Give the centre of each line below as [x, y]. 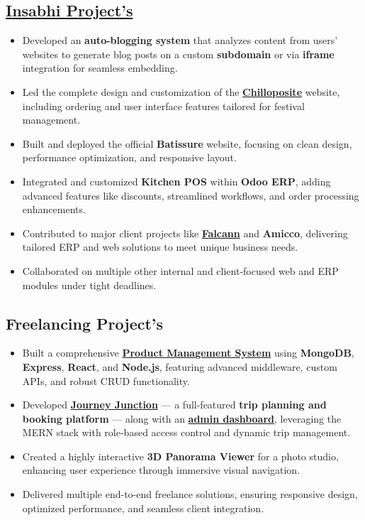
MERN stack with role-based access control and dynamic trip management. [186, 432]
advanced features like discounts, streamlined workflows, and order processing [191, 195]
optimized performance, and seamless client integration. [143, 508]
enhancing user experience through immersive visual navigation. [161, 470]
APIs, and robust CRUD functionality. [106, 380]
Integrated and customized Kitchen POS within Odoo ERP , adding [176, 181]
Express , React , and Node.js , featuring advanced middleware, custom [180, 366]
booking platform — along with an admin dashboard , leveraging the [182, 418]
